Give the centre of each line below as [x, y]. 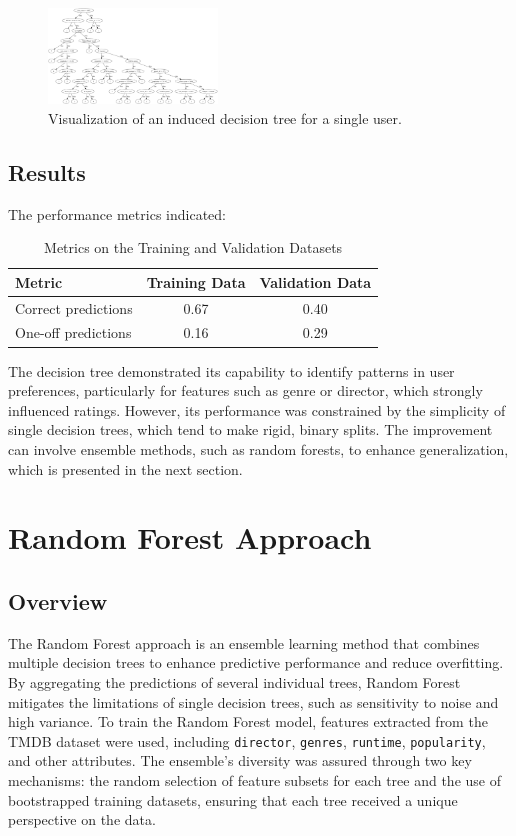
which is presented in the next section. [125, 468]
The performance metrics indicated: [117, 213]
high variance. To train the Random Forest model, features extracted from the [248, 721]
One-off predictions [73, 332]
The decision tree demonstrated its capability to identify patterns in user [231, 370]
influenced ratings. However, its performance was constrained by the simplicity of [257, 409]
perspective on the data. [82, 819]
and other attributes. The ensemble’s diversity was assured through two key [240, 760]
